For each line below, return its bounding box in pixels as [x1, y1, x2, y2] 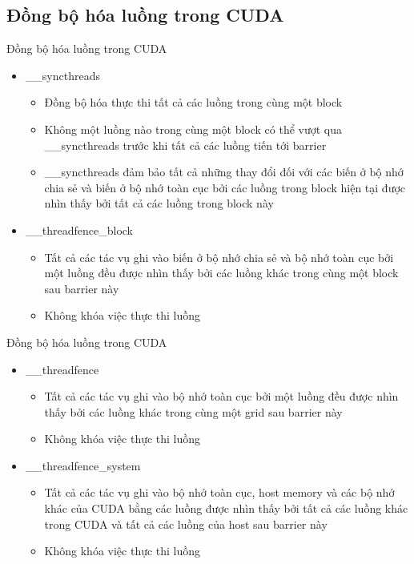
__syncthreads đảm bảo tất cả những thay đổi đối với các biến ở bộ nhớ [44, 163, 404, 180]
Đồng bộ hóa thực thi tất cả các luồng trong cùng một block [44, 94, 343, 111]
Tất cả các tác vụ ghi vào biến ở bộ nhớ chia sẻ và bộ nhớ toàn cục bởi [44, 248, 394, 265]
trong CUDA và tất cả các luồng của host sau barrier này [44, 515, 328, 532]
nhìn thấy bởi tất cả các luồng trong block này [44, 195, 274, 211]
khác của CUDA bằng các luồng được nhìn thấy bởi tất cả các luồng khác [44, 500, 408, 517]
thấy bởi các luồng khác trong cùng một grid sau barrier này [44, 403, 343, 420]
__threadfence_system [25, 457, 141, 473]
